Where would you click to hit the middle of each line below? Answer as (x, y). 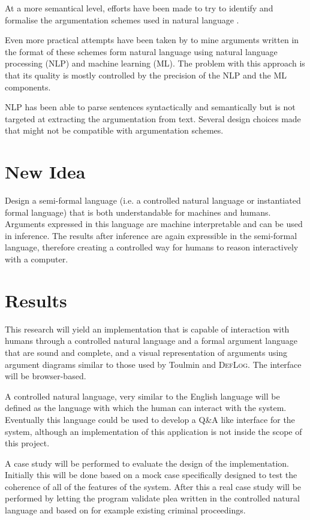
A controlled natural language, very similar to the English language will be (142, 396)
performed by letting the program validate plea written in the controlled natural (152, 498)
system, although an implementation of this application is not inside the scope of (154, 431)
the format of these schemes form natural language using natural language (141, 51)
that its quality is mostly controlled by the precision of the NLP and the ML (146, 75)
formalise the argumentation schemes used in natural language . (122, 19)
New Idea (45, 172)
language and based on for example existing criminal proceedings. (125, 510)
